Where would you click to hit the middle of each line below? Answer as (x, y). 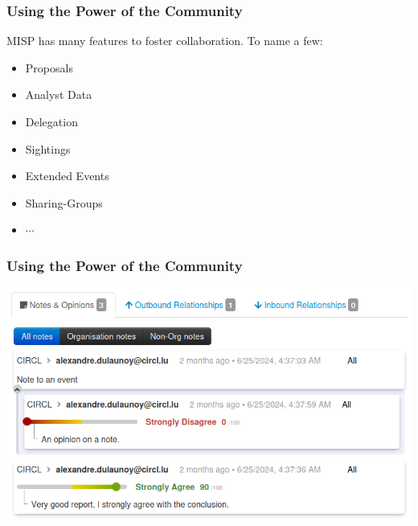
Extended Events (67, 176)
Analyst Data (59, 95)
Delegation (51, 121)
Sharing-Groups (64, 202)
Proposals (49, 67)
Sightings (48, 148)
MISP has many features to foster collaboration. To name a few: (165, 41)
